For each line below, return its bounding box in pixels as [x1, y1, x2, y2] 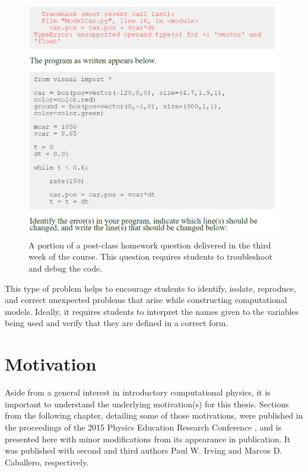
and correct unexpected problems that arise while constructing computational [5, 294, 287, 306]
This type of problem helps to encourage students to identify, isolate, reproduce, [5, 282, 296, 294]
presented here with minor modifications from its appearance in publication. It [5, 432, 291, 445]
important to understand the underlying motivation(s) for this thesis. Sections [5, 397, 289, 410]
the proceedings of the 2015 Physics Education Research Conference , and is [5, 420, 282, 433]
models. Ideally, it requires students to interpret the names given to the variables [5, 305, 299, 317]
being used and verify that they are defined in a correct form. [5, 317, 228, 329]
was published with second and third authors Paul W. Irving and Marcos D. [5, 444, 282, 457]
